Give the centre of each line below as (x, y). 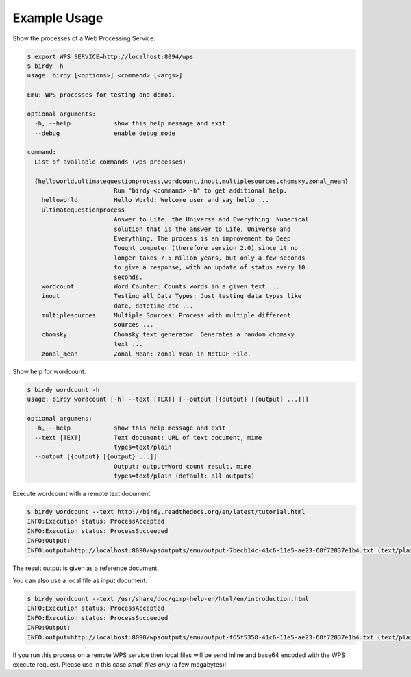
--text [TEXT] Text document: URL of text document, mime (148, 438)
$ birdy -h (45, 66)
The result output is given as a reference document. (86, 568)
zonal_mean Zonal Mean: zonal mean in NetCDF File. (146, 354)
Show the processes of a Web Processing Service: (84, 38)
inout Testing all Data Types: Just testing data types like (172, 296)
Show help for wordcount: (49, 371)
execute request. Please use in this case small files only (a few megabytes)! (120, 664)
